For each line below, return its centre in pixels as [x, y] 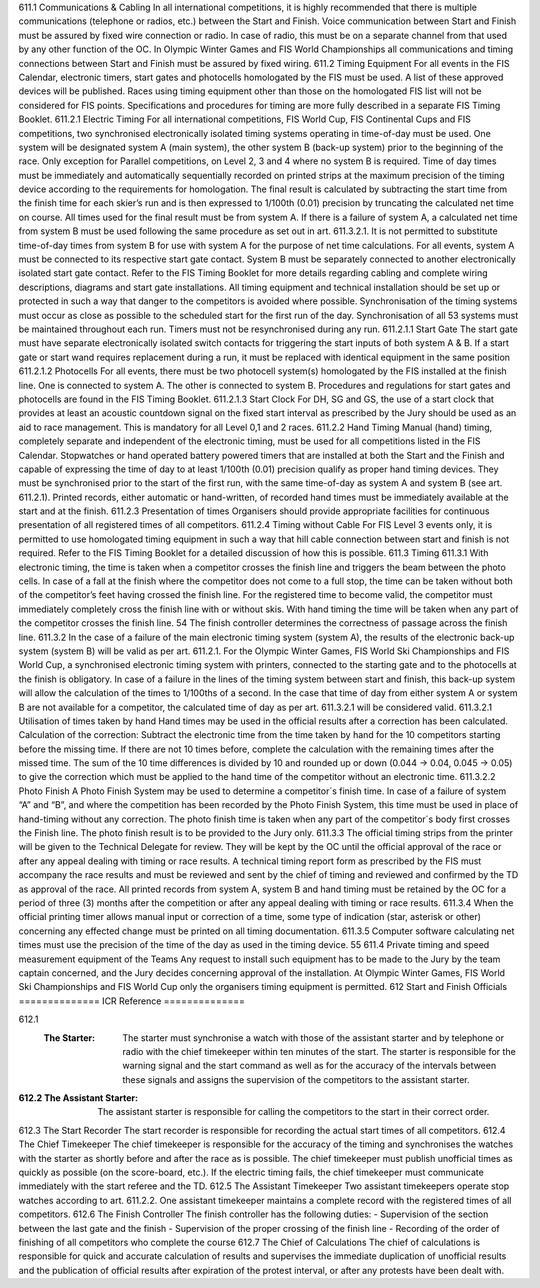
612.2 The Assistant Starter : [78, 1098]
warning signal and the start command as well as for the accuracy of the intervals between [309, 1066]
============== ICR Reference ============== [131, 1001]
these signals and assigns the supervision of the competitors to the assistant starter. [296, 1079]
